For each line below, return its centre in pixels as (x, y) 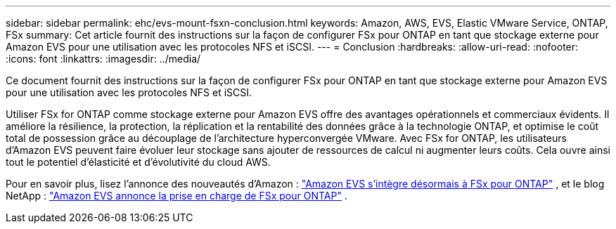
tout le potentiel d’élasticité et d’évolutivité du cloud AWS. (138, 162)
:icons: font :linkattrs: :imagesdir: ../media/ (103, 59)
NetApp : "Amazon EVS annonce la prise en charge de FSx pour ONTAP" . (177, 196)
